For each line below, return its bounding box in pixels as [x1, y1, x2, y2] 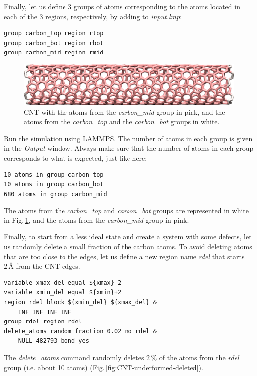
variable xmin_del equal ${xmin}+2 [4, 289, 122, 296]
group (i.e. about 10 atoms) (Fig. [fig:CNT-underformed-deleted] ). [4, 362, 203, 372]
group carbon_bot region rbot [4, 39, 104, 47]
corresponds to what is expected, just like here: [4, 152, 147, 162]
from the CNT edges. [16, 261, 80, 271]
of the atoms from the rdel [159, 352, 239, 363]
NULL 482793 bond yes [18, 337, 89, 345]
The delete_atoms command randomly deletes [4, 352, 144, 363]
